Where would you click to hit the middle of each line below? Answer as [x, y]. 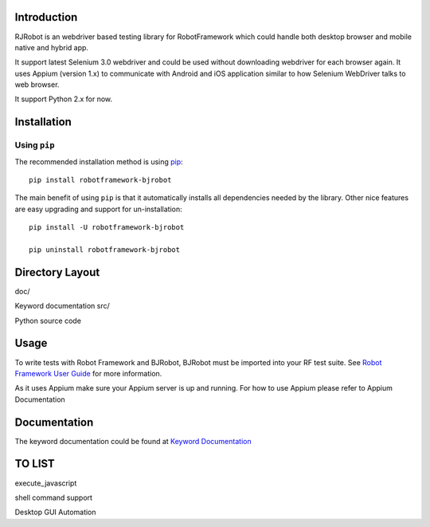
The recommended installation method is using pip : [99, 161]
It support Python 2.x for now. [64, 99]
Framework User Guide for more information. [88, 373]
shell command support [54, 498]
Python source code [48, 321]
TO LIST [35, 464]
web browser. [37, 85]
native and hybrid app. [52, 47]
